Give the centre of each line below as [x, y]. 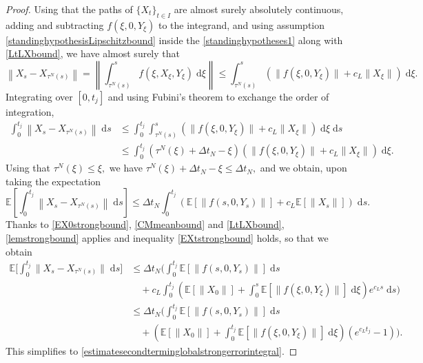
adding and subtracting [55, 24]
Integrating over [39, 96]
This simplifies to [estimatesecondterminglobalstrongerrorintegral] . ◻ [152, 350]
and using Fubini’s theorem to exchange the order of [218, 96]
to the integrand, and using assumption [241, 24]
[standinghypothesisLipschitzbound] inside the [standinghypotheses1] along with [174, 40]
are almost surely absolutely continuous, [259, 9]
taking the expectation [53, 181]
